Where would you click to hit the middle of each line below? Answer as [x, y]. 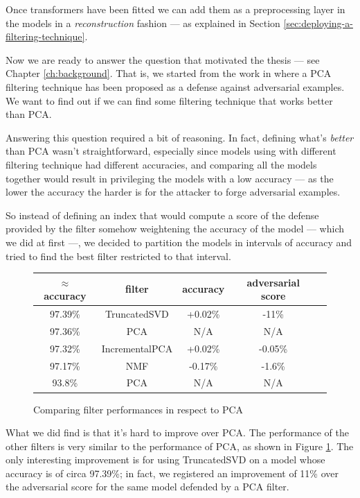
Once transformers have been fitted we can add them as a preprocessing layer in [175, 9]
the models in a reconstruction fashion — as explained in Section [143, 23]
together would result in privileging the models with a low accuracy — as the [170, 178]
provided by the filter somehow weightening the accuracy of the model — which [175, 229]
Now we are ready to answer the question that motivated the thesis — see [163, 59]
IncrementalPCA [137, 348]
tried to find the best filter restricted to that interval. [118, 256]
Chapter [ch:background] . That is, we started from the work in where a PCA [169, 73]
